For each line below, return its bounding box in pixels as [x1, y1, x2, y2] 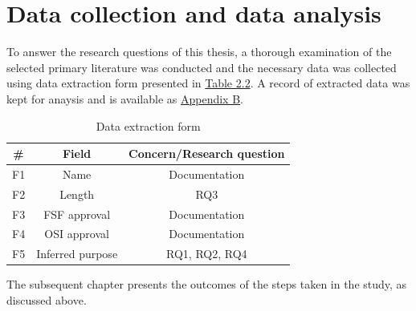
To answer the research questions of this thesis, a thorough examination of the [6, 43, 392, 60]
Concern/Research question [128, 145, 285, 162]
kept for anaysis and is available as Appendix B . [6, 90, 243, 107]
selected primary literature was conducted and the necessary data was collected [6, 59, 397, 75]
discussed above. [6, 292, 87, 308]
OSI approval [44, 225, 109, 242]
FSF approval [43, 205, 111, 222]
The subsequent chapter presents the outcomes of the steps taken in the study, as [6, 276, 407, 293]
